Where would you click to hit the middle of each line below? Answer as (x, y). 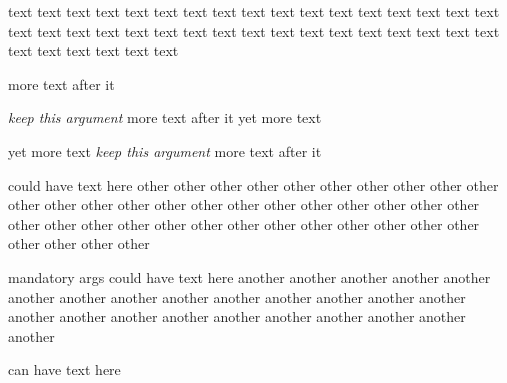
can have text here (64, 369)
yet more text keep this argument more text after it (165, 150)
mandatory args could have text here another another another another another (249, 276)
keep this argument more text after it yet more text (165, 117)
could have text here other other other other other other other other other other (253, 184)
